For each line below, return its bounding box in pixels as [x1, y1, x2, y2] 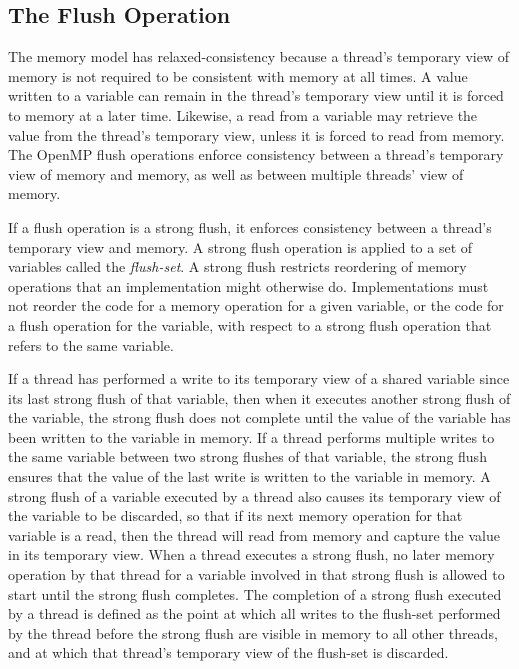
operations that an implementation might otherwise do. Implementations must [8, 275, 489, 296]
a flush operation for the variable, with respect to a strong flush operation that [8, 314, 492, 335]
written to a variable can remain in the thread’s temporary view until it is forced [8, 85, 504, 106]
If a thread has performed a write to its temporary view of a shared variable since [8, 368, 510, 389]
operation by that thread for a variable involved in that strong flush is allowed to [8, 564, 505, 585]
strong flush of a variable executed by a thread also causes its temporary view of [8, 485, 501, 506]
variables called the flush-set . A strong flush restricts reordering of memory [8, 256, 467, 277]
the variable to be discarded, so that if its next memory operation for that [8, 505, 463, 526]
